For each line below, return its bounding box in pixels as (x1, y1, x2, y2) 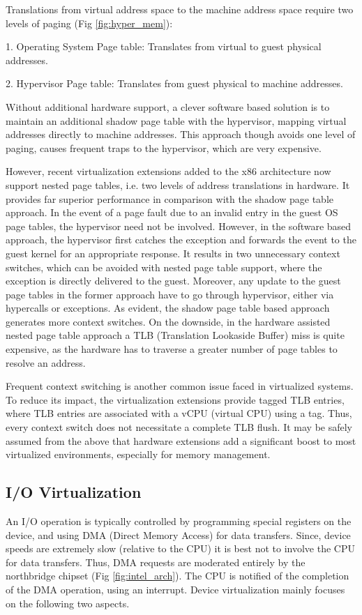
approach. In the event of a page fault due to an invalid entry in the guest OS (6, 205, 338, 220)
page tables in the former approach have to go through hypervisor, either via (6, 287, 334, 301)
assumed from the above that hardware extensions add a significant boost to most (6, 433, 356, 448)
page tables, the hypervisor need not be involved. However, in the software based (6, 218, 352, 233)
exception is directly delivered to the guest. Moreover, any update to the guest (6, 273, 341, 288)
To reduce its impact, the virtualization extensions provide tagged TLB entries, (6, 392, 345, 407)
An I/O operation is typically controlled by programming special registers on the (6, 514, 352, 529)
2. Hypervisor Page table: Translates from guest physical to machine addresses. (6, 76, 343, 91)
